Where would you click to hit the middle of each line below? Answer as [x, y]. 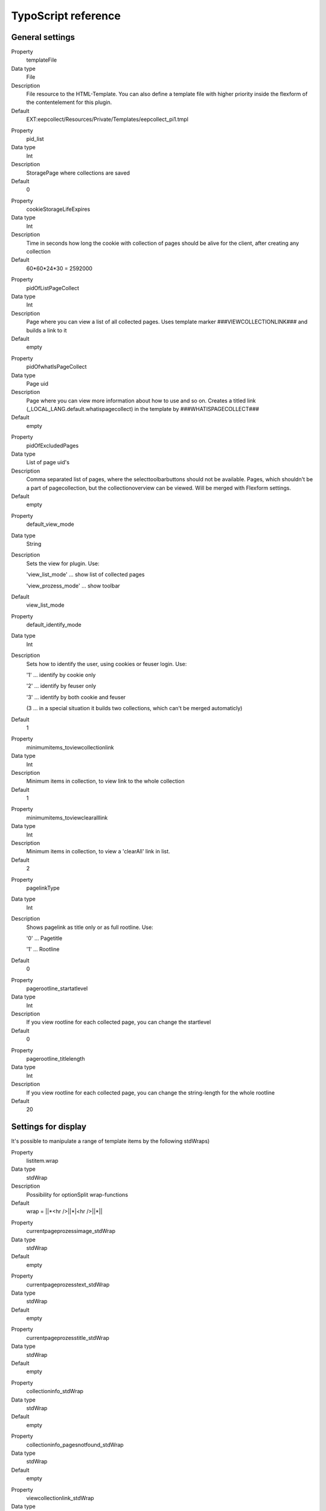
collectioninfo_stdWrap [55, 1391]
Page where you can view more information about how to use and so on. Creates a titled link [141, 400]
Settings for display [49, 1127]
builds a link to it [46, 330]
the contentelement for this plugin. [69, 102]
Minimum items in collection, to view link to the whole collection [105, 781]
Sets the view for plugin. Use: [63, 563]
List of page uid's [48, 462]
